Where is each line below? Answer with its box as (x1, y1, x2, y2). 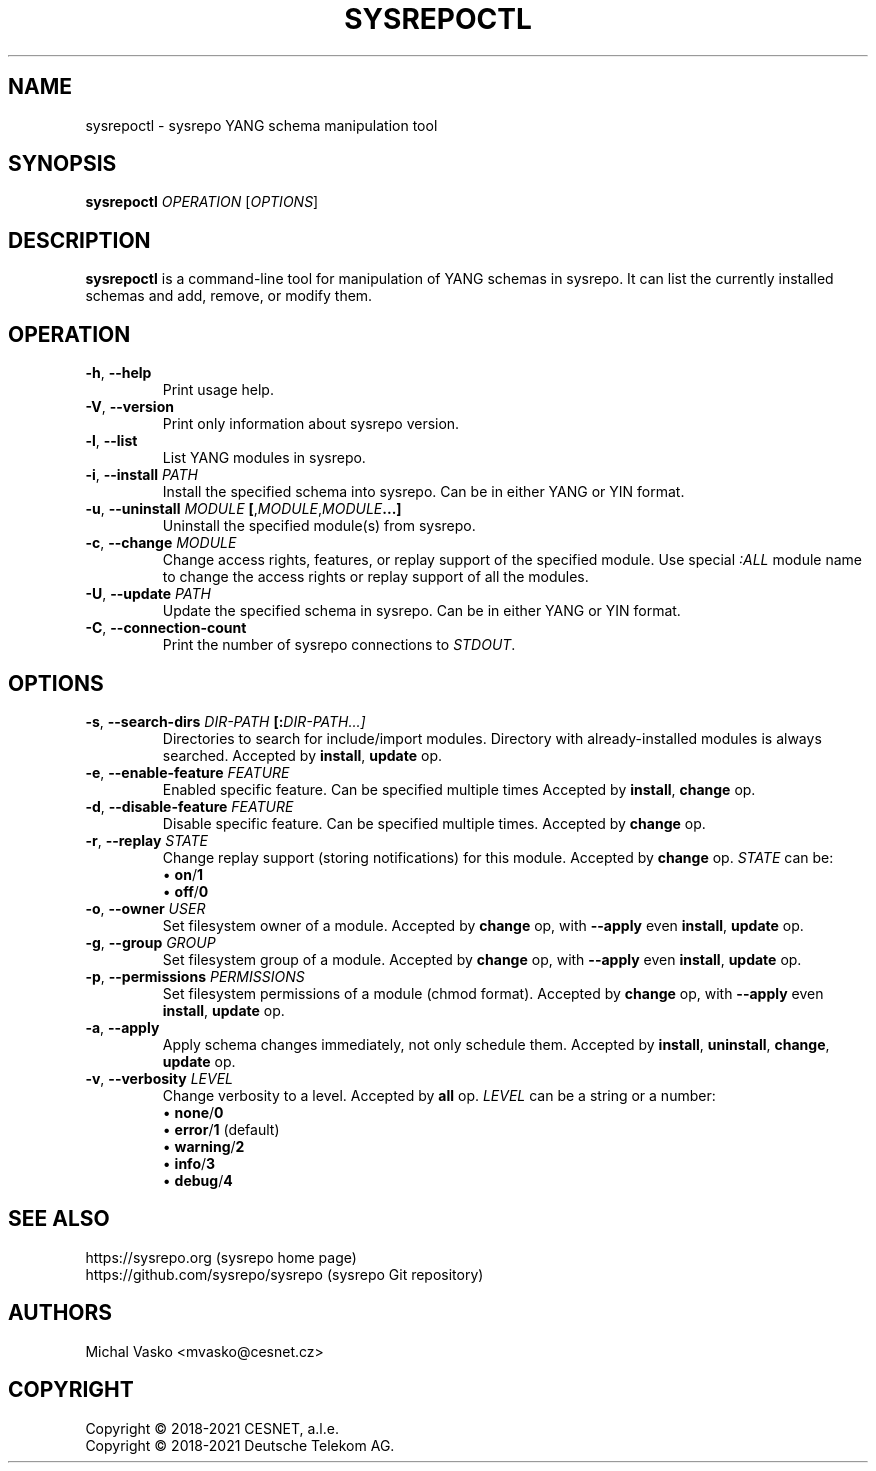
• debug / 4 (162, 1171, 233, 1189)
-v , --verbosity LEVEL (85, 1069, 234, 1087)
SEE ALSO (8, 1206, 110, 1232)
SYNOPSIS (8, 151, 117, 177)
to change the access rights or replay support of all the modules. (162, 568, 589, 586)
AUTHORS (8, 1300, 113, 1326)
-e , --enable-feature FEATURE (85, 763, 290, 781)
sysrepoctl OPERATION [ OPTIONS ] (85, 193, 319, 211)
